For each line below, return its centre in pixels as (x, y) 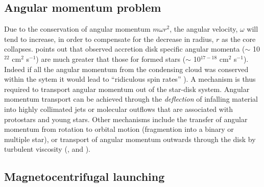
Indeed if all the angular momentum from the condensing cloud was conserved (126, 69)
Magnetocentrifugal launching (85, 177)
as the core (239, 39)
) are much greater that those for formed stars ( (111, 59)
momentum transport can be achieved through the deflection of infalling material (131, 99)
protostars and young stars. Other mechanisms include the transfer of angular (126, 119)
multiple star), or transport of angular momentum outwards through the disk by (130, 139)
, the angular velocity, (204, 29)
